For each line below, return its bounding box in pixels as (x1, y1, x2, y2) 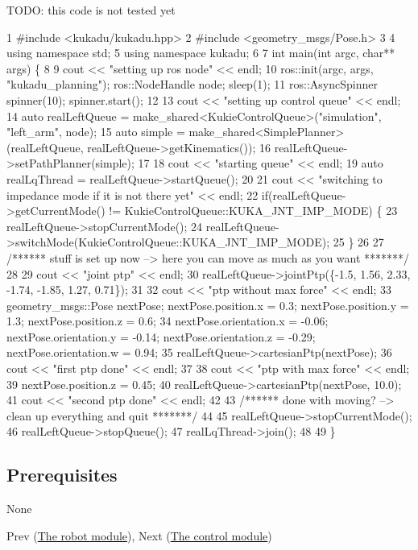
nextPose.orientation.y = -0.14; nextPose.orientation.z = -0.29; (6, 328, 316, 345)
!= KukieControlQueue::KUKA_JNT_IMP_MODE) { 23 (109, 202, 398, 219)
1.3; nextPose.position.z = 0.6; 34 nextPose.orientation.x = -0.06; (6, 312, 329, 329)
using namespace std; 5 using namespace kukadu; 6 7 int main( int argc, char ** (6, 44, 395, 61)
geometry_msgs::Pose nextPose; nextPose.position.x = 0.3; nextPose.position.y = (6, 296, 409, 313)
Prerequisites (6, 462, 118, 487)
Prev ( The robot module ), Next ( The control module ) (6, 527, 272, 544)
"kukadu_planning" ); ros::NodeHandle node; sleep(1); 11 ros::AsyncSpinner (6, 76, 378, 93)
